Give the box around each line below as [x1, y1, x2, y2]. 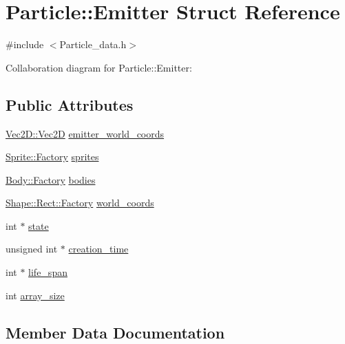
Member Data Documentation [6, 321, 225, 343]
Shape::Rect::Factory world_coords [6, 195, 154, 210]
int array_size [6, 288, 65, 302]
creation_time [68, 241, 129, 256]
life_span [28, 265, 67, 279]
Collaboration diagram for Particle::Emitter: [6, 60, 192, 74]
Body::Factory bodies [6, 172, 96, 186]
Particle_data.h [59, 37, 127, 52]
